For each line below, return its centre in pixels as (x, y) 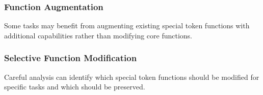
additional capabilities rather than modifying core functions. (98, 35)
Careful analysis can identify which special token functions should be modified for (132, 77)
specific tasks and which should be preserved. (75, 87)
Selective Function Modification (71, 58)
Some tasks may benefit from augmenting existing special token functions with (127, 26)
